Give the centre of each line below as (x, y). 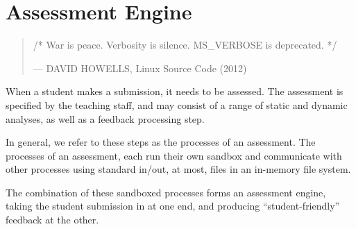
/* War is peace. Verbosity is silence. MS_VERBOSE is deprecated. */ (185, 45)
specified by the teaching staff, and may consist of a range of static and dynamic (177, 104)
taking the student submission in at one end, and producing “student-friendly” (173, 206)
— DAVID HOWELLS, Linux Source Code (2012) (140, 68)
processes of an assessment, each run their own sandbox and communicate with (174, 155)
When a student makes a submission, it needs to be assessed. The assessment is (175, 91)
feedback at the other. (52, 220)
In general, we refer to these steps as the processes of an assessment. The (161, 142)
